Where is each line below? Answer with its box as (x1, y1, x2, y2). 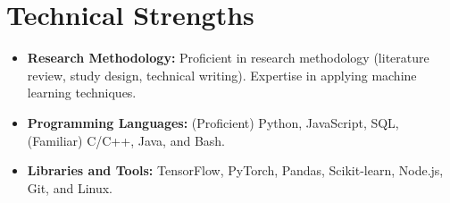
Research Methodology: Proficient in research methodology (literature (27, 48, 429, 67)
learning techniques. (27, 83, 137, 102)
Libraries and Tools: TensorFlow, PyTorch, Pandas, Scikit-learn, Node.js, (27, 161, 444, 180)
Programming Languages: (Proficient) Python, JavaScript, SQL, (27, 113, 399, 131)
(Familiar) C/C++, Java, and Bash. (27, 131, 226, 149)
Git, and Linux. (27, 178, 113, 197)
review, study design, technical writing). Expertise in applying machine (27, 65, 417, 84)
